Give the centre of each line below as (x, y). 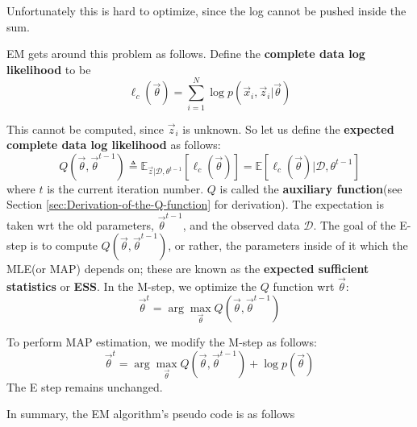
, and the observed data (241, 224)
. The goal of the (354, 224)
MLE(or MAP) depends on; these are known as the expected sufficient (188, 269)
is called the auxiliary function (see (311, 188)
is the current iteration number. (125, 188)
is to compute (64, 245)
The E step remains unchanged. (85, 386)
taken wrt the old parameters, (80, 224)
